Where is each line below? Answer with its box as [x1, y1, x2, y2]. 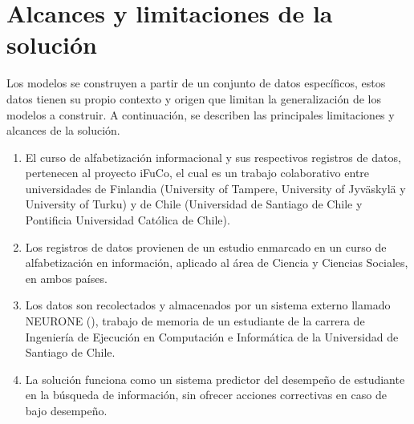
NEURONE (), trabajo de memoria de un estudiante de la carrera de [25, 313, 365, 329]
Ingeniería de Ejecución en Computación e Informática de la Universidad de [25, 328, 399, 345]
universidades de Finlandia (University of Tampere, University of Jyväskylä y [25, 180, 406, 196]
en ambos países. [25, 269, 108, 286]
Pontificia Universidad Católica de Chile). [25, 212, 230, 228]
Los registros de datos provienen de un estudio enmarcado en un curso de [25, 238, 387, 255]
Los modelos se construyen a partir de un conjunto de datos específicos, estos [6, 75, 386, 91]
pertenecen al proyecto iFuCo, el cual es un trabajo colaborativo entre [25, 164, 370, 181]
